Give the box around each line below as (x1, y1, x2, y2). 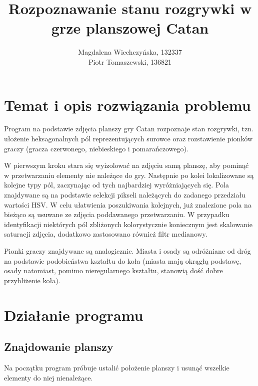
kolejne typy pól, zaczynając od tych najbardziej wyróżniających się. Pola (4, 179, 229, 190)
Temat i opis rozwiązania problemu (4, 94, 251, 115)
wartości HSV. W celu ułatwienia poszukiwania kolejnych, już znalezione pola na (4, 199, 251, 210)
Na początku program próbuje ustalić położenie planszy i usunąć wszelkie (4, 362, 229, 372)
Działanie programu (4, 304, 143, 325)
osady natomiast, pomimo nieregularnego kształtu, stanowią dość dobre (4, 265, 223, 276)
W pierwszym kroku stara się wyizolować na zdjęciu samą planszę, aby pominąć (4, 160, 249, 170)
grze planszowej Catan (51, 18, 209, 38)
